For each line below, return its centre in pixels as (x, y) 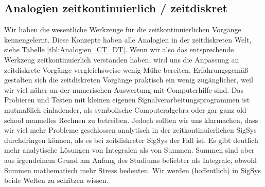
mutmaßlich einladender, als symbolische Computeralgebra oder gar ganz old (125, 109)
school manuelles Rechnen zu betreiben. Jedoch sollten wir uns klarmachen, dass (131, 120)
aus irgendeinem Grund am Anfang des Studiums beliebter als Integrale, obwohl (130, 160)
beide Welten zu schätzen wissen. (56, 180)
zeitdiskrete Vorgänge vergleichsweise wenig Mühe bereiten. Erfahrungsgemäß (126, 69)
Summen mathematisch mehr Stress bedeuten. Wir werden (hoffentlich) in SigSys (133, 170)
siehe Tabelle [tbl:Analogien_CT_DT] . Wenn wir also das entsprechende (119, 49)
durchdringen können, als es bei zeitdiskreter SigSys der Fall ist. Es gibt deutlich (131, 140)
